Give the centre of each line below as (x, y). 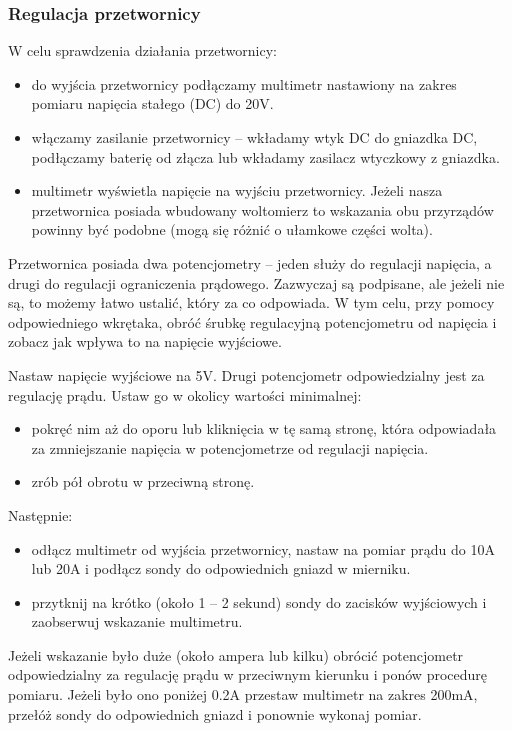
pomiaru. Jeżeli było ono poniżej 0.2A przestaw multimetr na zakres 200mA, (243, 694)
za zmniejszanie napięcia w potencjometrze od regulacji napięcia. (230, 447)
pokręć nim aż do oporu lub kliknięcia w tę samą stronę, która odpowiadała (264, 428)
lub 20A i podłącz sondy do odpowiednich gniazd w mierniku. (221, 568)
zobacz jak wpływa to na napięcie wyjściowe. (145, 341)
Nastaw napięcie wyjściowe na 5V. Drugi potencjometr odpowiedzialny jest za (246, 374)
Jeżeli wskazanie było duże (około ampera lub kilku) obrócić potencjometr (236, 654)
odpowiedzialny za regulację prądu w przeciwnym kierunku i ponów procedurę (247, 674)
